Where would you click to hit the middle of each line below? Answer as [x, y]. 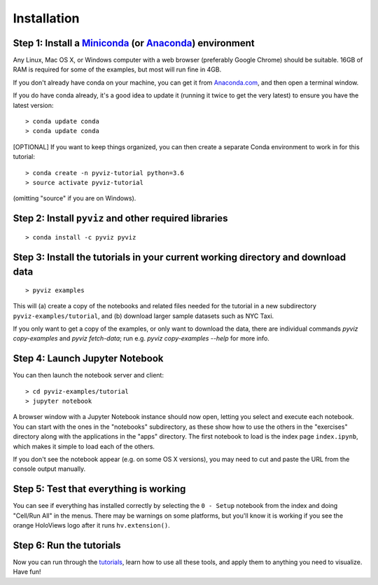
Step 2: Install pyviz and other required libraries [120, 218]
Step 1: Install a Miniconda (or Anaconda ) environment [134, 43]
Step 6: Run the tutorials [67, 545]
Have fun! [27, 572]
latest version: [33, 105]
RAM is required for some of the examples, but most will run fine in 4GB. [117, 69]
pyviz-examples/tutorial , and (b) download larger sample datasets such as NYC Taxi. [143, 316]
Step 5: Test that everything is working [99, 489]
